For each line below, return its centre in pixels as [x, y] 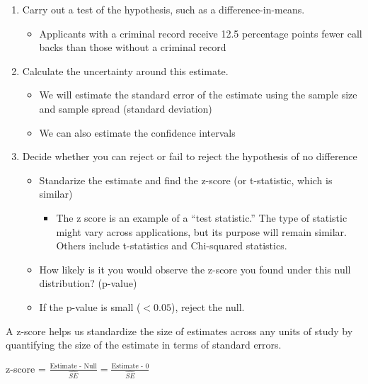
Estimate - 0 [130, 367]
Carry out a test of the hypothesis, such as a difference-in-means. [163, 9]
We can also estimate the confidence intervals [137, 132]
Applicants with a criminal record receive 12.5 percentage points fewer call [201, 33]
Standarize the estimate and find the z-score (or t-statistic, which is [186, 180]
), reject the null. [208, 306]
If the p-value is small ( [90, 306]
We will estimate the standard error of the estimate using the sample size [198, 95]
